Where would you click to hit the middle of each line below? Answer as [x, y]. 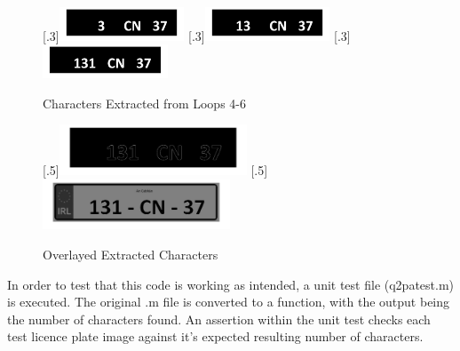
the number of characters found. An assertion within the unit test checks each [219, 319]
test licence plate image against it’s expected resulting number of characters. [215, 336]
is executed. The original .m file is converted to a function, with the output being [229, 302]
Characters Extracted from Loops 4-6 [144, 103]
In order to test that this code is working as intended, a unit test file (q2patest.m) [231, 284]
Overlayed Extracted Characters [131, 254]
